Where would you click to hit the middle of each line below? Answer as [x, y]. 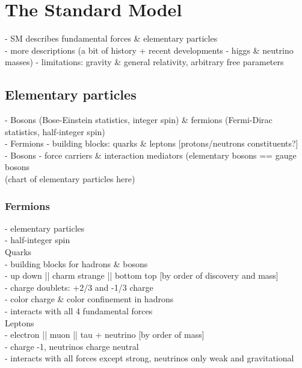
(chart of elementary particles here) [70, 179]
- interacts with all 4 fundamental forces [79, 311]
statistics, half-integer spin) [55, 131]
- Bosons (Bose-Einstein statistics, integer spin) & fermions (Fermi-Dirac [139, 120]
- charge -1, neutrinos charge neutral [72, 346]
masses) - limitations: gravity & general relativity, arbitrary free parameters [144, 62]
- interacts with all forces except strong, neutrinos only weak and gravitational [149, 358]
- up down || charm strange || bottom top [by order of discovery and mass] [142, 275]
